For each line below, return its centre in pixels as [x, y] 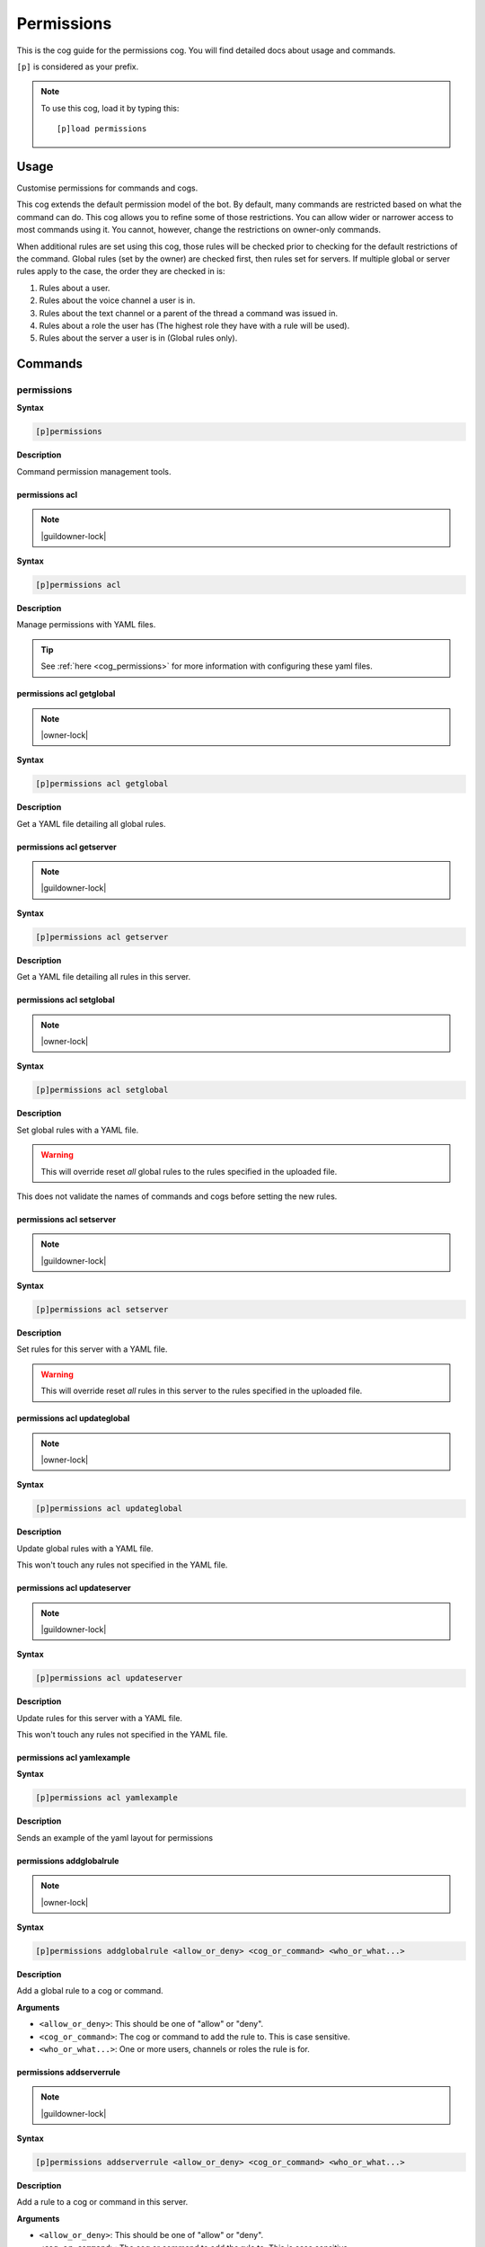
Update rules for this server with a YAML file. [100, 1718]
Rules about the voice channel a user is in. [117, 300]
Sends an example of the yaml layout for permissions [115, 1837]
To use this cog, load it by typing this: [110, 108]
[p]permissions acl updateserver [109, 1678]
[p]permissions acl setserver [102, 1310]
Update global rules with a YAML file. [85, 1548]
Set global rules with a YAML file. [78, 1130]
